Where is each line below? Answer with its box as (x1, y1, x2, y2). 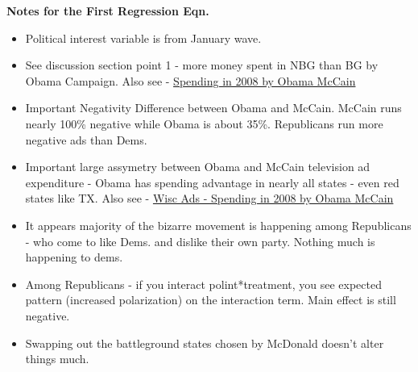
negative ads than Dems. (25, 131, 147, 148)
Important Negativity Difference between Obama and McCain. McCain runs (25, 99, 402, 116)
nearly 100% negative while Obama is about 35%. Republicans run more (25, 115, 383, 132)
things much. (25, 350, 89, 367)
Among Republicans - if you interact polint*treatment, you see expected (25, 275, 382, 292)
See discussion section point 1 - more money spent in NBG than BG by (25, 56, 379, 73)
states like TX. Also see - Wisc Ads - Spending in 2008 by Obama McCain (25, 190, 394, 207)
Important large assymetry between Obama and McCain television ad (25, 158, 370, 175)
